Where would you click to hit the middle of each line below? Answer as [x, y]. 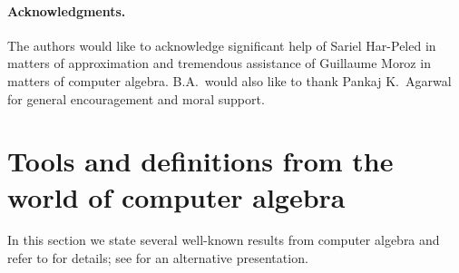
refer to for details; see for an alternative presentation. [158, 258]
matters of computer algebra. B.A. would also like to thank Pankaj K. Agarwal [229, 80]
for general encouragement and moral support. [136, 98]
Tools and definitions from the [200, 161]
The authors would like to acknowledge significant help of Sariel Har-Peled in [222, 45]
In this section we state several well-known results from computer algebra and [224, 240]
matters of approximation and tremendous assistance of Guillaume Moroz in [219, 63]
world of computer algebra [176, 196]
